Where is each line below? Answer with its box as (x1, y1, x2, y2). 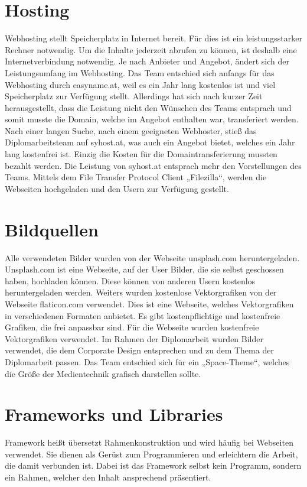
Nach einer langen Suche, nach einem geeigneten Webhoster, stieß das (5, 124, 257, 137)
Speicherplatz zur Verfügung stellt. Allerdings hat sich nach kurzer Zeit (5, 90, 263, 102)
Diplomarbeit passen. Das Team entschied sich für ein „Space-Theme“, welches (5, 355, 290, 368)
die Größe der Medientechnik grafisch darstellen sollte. (5, 367, 201, 379)
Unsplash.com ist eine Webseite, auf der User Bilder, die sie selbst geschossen (5, 263, 284, 275)
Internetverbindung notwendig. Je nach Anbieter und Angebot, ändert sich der (5, 55, 289, 67)
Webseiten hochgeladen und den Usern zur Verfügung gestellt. (5, 182, 229, 194)
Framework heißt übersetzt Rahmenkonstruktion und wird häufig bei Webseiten (5, 436, 293, 449)
